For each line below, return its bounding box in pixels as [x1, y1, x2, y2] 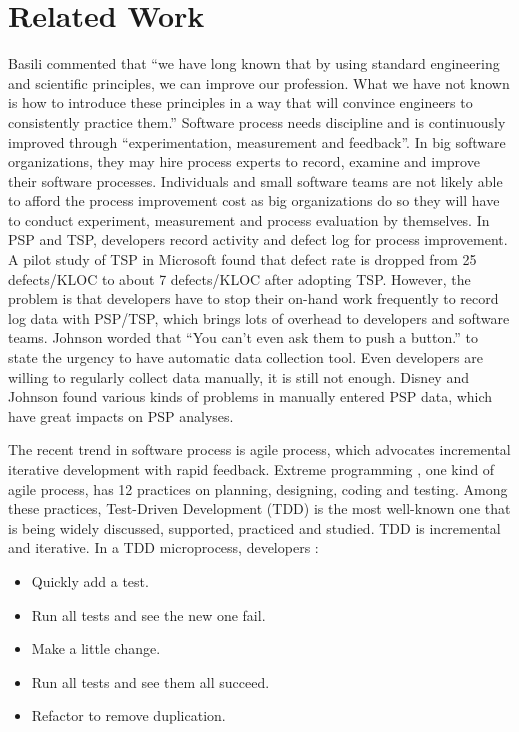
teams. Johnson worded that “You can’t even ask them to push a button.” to [8, 327, 478, 348]
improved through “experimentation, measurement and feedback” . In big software [8, 131, 506, 152]
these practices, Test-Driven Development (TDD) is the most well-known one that [8, 498, 511, 519]
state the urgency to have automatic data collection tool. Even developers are [8, 347, 483, 368]
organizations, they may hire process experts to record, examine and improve [8, 151, 480, 172]
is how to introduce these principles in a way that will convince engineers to [8, 92, 473, 113]
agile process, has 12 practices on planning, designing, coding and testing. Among [8, 478, 508, 499]
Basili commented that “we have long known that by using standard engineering [8, 53, 500, 74]
